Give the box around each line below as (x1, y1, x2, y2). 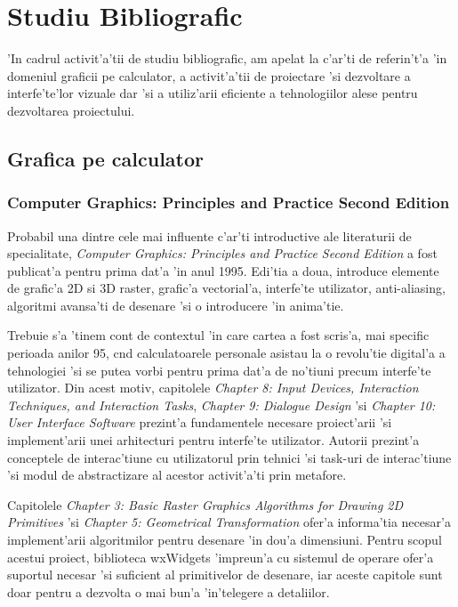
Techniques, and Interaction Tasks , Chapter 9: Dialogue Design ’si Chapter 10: (7, 395, 436, 414)
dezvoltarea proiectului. (7, 101, 135, 119)
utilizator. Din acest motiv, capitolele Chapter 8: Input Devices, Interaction (7, 378, 419, 397)
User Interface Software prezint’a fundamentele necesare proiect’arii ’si (7, 413, 392, 432)
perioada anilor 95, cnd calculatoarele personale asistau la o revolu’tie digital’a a (7, 344, 446, 362)
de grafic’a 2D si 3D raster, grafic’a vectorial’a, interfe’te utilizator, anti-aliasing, (7, 279, 446, 297)
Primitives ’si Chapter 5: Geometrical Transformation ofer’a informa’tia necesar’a (7, 513, 451, 531)
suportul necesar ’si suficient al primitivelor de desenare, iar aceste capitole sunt (7, 565, 443, 584)
